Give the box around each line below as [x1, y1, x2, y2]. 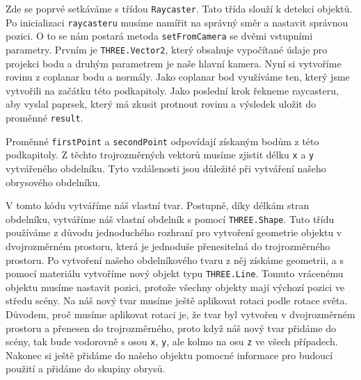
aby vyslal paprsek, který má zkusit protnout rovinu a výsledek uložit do [6, 97, 316, 111]
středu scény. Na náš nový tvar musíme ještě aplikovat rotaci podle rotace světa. [6, 293, 348, 308]
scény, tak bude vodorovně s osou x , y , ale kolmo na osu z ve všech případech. [6, 334, 338, 349]
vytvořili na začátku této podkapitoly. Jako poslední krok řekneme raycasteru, [6, 83, 339, 97]
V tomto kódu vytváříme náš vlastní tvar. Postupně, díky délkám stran [6, 198, 310, 213]
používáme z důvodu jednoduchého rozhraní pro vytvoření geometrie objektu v [6, 225, 342, 240]
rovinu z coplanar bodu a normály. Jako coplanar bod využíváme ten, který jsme [6, 69, 350, 84]
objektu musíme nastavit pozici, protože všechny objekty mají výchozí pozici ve [6, 279, 345, 294]
